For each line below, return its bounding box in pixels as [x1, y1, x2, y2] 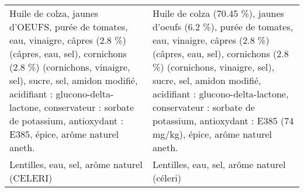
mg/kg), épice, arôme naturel [152, 127, 272, 141]
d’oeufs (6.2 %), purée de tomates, [152, 20, 293, 33]
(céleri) [152, 171, 181, 184]
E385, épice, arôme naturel [9, 127, 119, 141]
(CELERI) [9, 171, 53, 184]
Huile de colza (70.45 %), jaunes [152, 6, 284, 20]
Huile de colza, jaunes [9, 6, 99, 20]
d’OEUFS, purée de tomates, [9, 20, 128, 33]
